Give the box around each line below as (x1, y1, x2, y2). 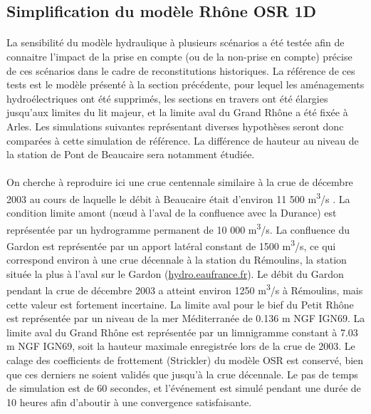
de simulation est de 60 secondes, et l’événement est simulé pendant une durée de (6, 381, 361, 395)
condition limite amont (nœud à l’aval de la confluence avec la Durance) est (6, 205, 337, 220)
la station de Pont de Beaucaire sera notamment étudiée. (6, 147, 255, 162)
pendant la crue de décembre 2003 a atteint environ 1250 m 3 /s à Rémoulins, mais (6, 281, 363, 298)
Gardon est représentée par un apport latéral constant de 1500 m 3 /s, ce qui (6, 237, 336, 253)
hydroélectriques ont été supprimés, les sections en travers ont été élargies (6, 90, 328, 105)
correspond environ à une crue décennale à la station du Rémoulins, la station (6, 252, 347, 267)
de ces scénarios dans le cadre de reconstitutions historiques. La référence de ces (6, 63, 355, 78)
